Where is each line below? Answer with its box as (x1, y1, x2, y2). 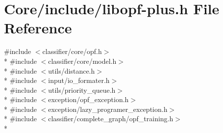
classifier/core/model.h (48, 55, 117, 66)
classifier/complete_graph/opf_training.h (48, 113, 173, 124)
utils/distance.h (48, 65, 95, 76)
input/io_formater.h (48, 75, 110, 85)
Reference (4, 18, 72, 38)
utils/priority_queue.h (48, 84, 116, 95)
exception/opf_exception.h (48, 94, 129, 105)
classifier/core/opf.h (42, 46, 102, 56)
